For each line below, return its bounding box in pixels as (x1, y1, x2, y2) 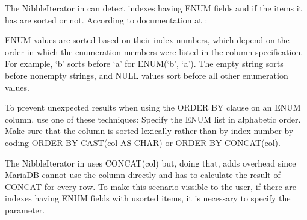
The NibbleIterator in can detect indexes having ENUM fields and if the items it (5, 2, 303, 14)
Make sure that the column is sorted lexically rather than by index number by (5, 124, 294, 137)
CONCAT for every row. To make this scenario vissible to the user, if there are (5, 180, 296, 192)
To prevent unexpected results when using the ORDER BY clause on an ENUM (5, 101, 301, 114)
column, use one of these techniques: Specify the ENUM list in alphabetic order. (5, 112, 301, 125)
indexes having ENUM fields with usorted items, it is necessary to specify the (5, 192, 291, 204)
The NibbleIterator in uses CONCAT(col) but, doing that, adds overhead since (5, 156, 296, 169)
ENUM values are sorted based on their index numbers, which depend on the (5, 34, 290, 46)
